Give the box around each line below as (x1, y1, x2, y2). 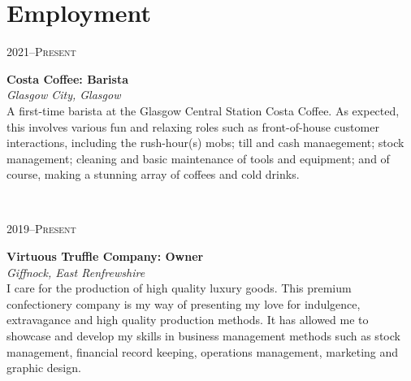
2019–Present (6, 220, 76, 237)
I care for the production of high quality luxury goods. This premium (6, 279, 352, 297)
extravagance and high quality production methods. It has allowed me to (6, 311, 369, 328)
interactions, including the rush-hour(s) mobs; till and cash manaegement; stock (6, 134, 405, 151)
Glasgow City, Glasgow (6, 86, 121, 103)
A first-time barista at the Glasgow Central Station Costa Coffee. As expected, (6, 102, 400, 119)
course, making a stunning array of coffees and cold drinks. (6, 166, 300, 183)
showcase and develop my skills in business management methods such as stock (6, 327, 400, 344)
